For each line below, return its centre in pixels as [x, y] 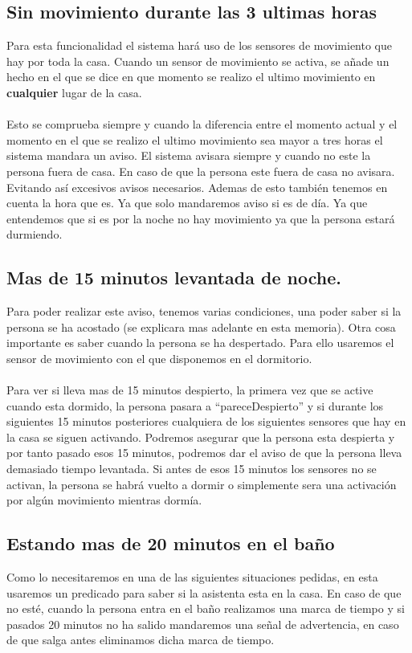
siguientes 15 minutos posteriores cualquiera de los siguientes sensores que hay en [206, 421]
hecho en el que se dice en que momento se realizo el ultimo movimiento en [191, 77]
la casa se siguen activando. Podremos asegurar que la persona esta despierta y [201, 437]
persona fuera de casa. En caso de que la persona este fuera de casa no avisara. [201, 171]
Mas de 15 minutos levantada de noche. [174, 278]
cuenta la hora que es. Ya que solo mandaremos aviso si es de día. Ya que [187, 203]
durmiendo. [35, 234]
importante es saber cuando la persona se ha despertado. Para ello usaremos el [200, 343]
